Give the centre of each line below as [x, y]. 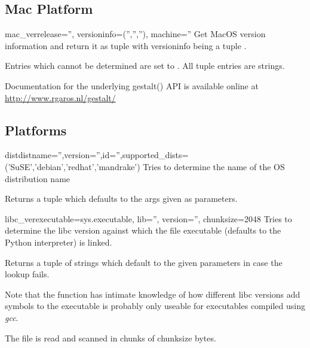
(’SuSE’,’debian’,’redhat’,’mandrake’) [73, 166]
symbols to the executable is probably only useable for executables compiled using [155, 306]
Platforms [36, 130]
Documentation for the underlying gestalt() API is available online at [132, 85]
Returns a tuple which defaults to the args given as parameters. [121, 199]
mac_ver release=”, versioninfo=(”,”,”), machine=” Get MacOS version [135, 34]
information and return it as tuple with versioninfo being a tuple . [126, 45]
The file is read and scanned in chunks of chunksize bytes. [111, 338]
